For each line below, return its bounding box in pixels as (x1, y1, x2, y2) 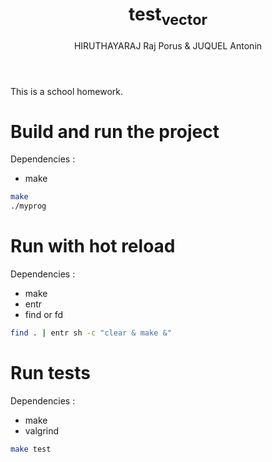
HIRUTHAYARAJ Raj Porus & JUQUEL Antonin (73, 39, 263, 52)
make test (10, 444, 52, 454)
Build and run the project (10, 120, 220, 143)
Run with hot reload (10, 235, 176, 258)
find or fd (24, 309, 64, 321)
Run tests (10, 362, 91, 385)
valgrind (24, 424, 60, 437)
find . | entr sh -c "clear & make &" (10, 328, 172, 338)
